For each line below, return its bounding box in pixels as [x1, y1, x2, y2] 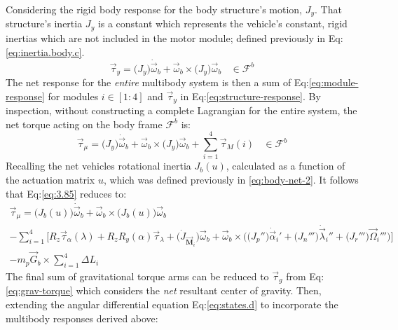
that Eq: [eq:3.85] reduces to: [6, 186, 127, 200]
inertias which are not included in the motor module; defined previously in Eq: [6, 30, 343, 45]
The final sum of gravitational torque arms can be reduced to [6, 268, 269, 283]
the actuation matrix [6, 172, 95, 186]
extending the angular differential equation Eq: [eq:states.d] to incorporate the [6, 297, 338, 311]
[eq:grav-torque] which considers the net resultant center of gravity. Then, [6, 283, 322, 298]
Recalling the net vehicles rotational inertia [6, 158, 191, 173]
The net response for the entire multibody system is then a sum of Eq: [6, 74, 309, 89]
